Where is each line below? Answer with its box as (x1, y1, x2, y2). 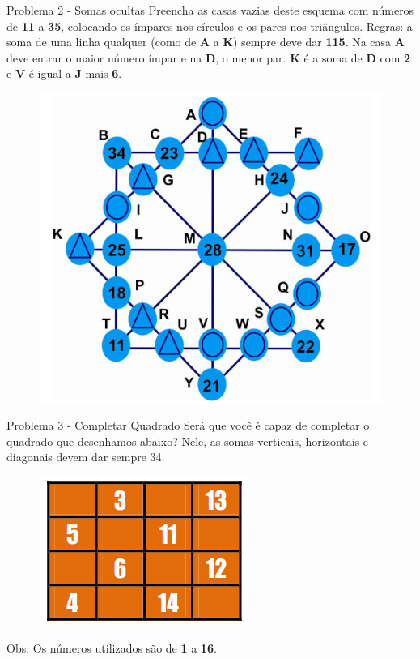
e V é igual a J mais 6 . (6, 65, 122, 82)
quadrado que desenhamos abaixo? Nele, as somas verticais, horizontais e (6, 432, 369, 449)
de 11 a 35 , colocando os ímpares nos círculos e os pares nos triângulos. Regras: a (6, 17, 413, 34)
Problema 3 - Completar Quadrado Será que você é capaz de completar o (6, 417, 370, 434)
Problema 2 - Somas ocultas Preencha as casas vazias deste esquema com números (6, 2, 414, 18)
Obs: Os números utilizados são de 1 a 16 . (6, 639, 217, 656)
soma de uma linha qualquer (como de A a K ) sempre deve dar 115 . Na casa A (6, 33, 405, 50)
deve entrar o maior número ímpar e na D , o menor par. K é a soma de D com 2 (6, 49, 411, 66)
